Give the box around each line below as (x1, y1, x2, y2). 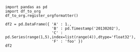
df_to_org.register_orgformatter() (5, 13, 79, 18)
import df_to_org (5, 9, 41, 14)
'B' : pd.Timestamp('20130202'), (51, 26, 121, 31)
